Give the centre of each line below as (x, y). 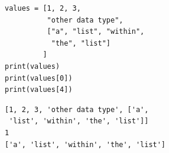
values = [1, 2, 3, (43, 8)
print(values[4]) (39, 90)
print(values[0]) (39, 78)
